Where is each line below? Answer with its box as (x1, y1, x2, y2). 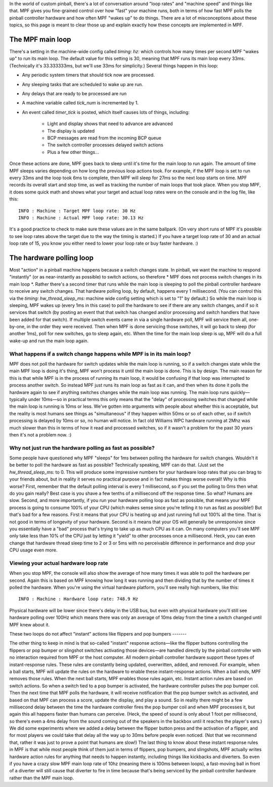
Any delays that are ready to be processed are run (22, 91, 127, 97)
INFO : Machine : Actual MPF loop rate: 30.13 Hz (18, 215, 144, 220)
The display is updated (47, 128, 95, 134)
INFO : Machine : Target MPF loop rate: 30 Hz (18, 208, 136, 214)
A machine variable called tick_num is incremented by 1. (22, 100, 139, 106)
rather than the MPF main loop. (9, 775, 74, 781)
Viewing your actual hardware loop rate (9, 560, 109, 567)
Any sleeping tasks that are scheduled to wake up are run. (22, 81, 144, 87)
